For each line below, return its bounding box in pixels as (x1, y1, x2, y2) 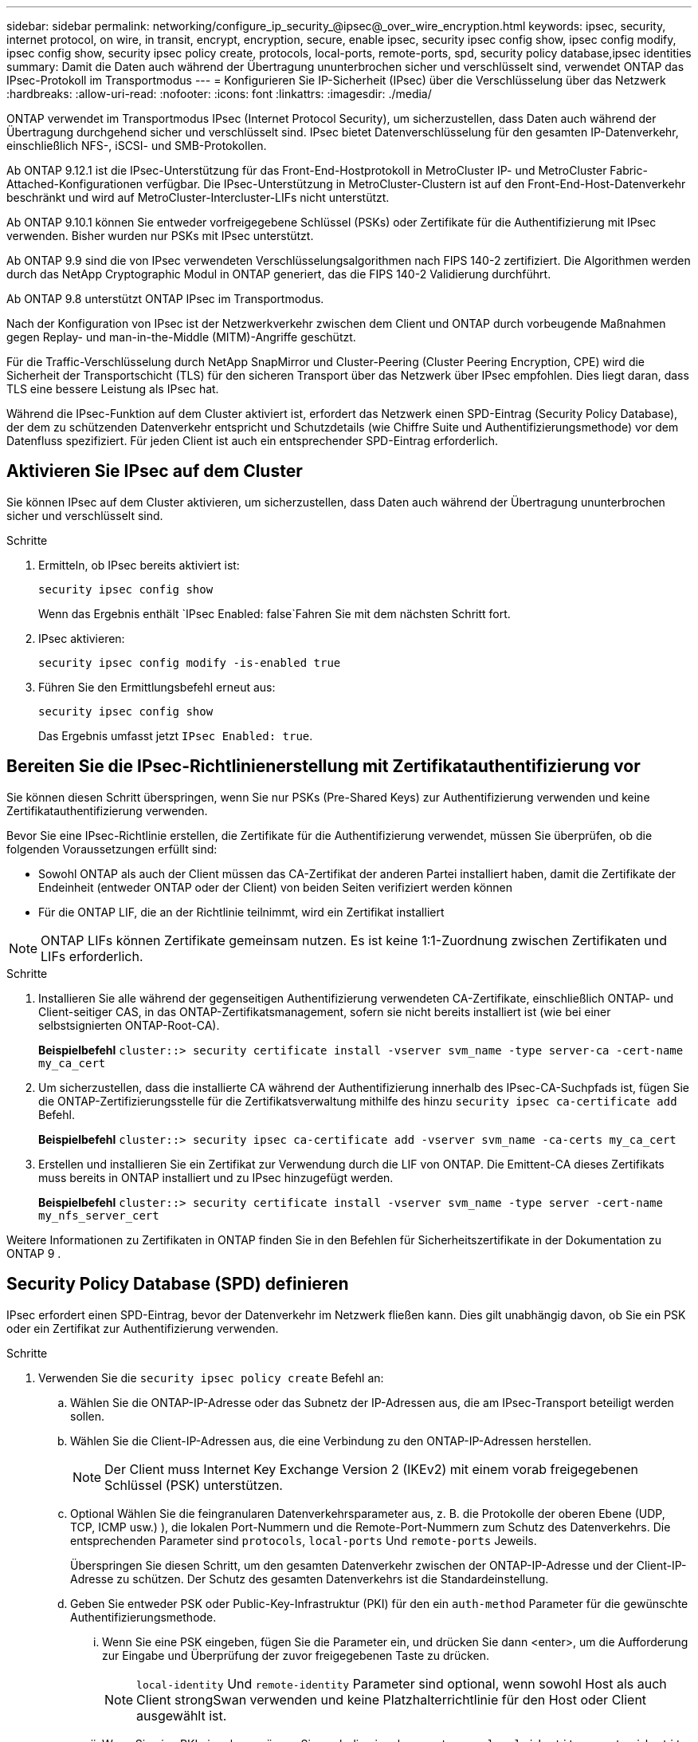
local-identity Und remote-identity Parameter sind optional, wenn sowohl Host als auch (136, 1675, 667, 1692)
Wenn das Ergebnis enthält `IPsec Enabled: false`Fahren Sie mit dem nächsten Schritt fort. (38, 606, 511, 621)
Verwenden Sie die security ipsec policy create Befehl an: (38, 1370, 384, 1385)
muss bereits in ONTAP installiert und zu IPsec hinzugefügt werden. (38, 1170, 394, 1184)
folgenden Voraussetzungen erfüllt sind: (6, 841, 218, 856)
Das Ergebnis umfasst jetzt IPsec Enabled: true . (38, 728, 313, 743)
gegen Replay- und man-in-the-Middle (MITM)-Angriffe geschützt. (6, 330, 356, 344)
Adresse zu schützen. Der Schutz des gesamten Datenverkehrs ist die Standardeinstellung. (70, 1571, 549, 1586)
